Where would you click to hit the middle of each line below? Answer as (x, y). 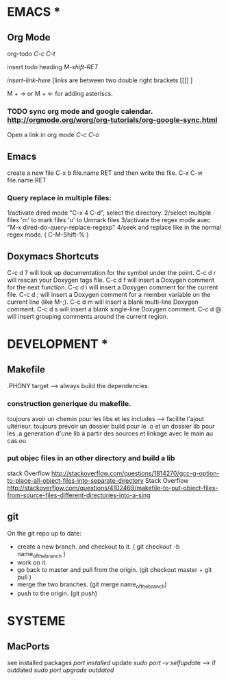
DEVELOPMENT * (58, 344)
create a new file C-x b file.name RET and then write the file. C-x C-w (105, 173)
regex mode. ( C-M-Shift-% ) (48, 235)
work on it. (32, 562)
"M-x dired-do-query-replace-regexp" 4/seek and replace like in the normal (114, 228)
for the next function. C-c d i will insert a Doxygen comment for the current (113, 287)
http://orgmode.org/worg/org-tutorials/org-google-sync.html (112, 119)
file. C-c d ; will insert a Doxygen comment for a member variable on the (109, 295)
